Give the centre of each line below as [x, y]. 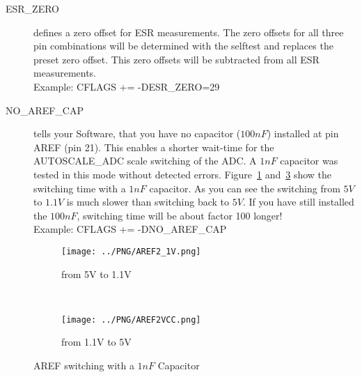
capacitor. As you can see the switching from [245, 188]
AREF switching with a [84, 365]
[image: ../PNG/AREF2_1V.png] [131, 251]
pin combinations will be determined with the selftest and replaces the [183, 46]
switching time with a [80, 188]
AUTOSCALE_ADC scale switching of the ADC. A [145, 161]
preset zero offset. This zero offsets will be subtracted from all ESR [176, 59]
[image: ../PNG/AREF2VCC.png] [131, 320]
